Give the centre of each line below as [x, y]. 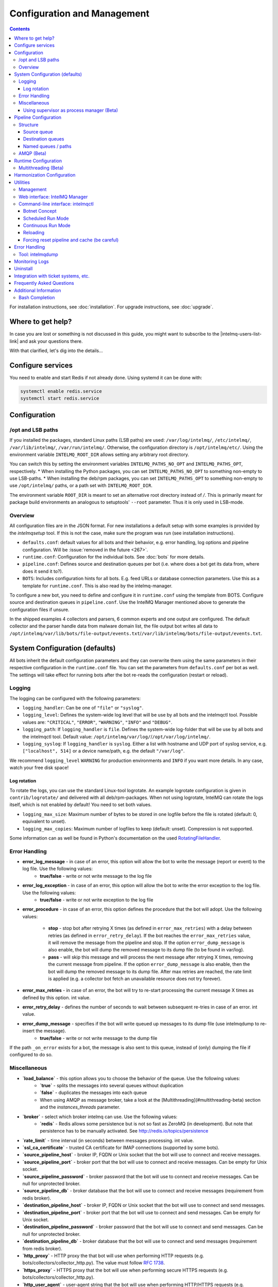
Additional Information [38, 290]
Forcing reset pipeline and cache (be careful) [71, 240]
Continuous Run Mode [47, 225]
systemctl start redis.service [60, 398]
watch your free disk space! [39, 768]
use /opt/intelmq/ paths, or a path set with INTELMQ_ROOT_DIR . [81, 485]
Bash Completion [37, 298]
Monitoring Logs [31, 262]
